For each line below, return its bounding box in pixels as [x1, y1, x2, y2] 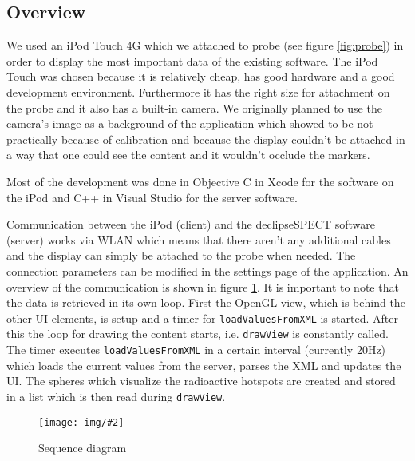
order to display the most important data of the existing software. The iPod [6, 52, 378, 69]
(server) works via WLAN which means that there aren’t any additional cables [6, 231, 391, 248]
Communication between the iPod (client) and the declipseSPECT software [6, 216, 375, 232]
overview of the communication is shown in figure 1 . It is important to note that [6, 278, 399, 295]
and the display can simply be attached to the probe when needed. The [6, 247, 356, 264]
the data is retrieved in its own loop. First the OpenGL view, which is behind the [6, 294, 405, 311]
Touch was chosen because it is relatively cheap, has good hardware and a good [6, 68, 395, 85]
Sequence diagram [38, 439, 127, 456]
